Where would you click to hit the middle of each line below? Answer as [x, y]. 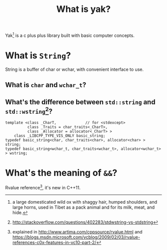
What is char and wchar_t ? [46, 85]
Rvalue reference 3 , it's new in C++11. [43, 187]
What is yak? [83, 9]
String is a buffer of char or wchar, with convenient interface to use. [75, 69]
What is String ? [38, 56]
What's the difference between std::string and [80, 102]
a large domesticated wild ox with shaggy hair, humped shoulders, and [85, 202]
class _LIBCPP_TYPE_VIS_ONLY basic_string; [60, 135]
